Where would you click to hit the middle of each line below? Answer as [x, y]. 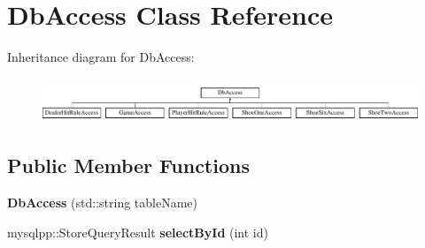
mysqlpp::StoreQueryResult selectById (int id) [138, 232]
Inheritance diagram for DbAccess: [101, 57]
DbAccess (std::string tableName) [103, 202]
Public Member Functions [128, 165]
